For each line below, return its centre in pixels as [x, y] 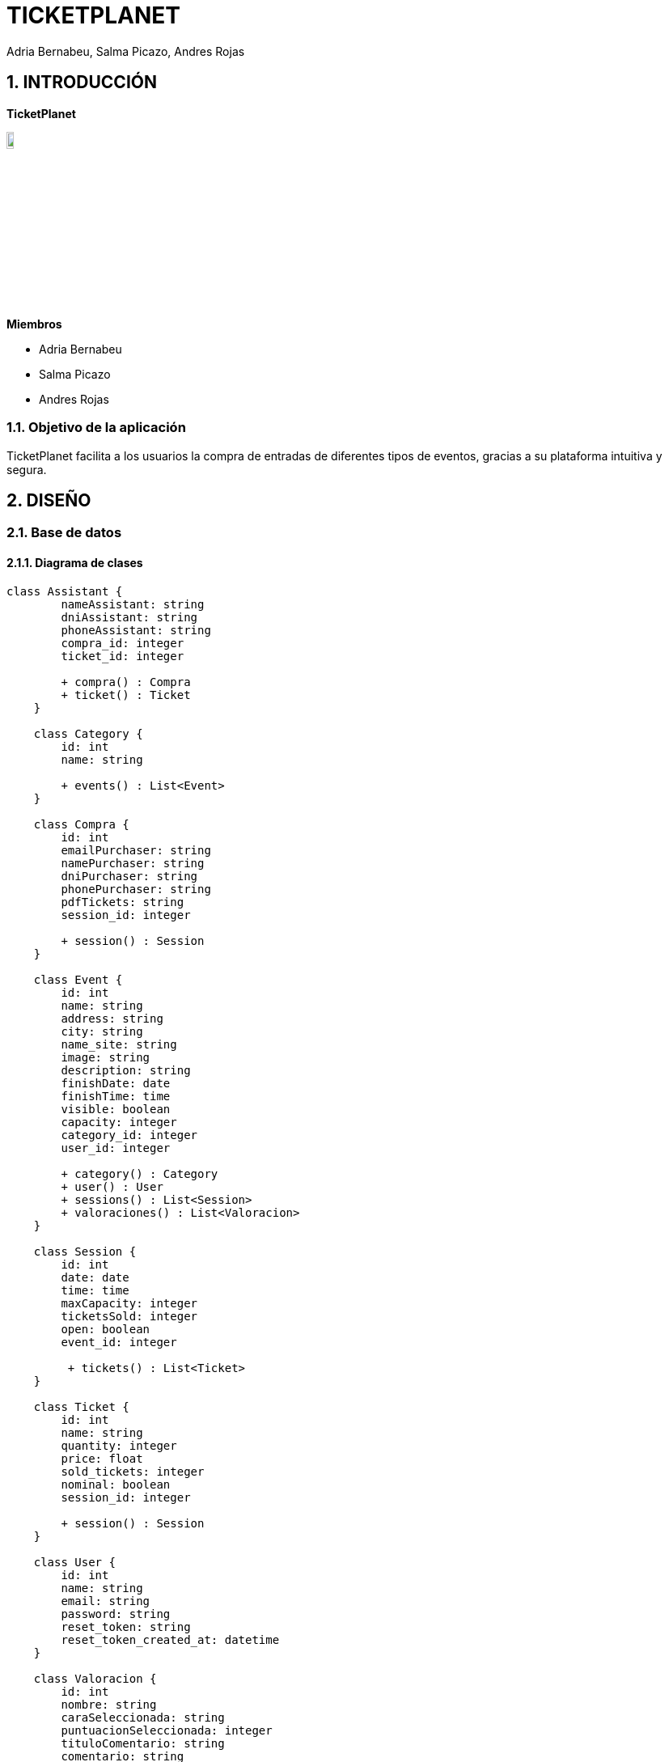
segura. [27, 469]
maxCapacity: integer [129, 1303]
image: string [106, 1057]
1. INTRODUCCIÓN [82, 83]
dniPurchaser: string [129, 876]
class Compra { [81, 824]
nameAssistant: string [133, 604]
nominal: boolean [116, 1484]
